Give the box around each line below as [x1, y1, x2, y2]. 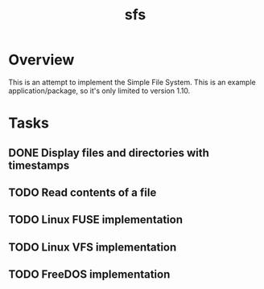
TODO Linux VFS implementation [8, 240, 177, 254]
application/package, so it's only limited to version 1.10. [8, 86, 191, 96]
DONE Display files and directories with [8, 146, 209, 160]
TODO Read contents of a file [8, 185, 157, 199]
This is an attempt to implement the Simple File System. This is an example [8, 77, 256, 87]
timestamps [8, 158, 70, 172]
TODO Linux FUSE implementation [8, 213, 184, 226]
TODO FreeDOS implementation [8, 267, 171, 282]
